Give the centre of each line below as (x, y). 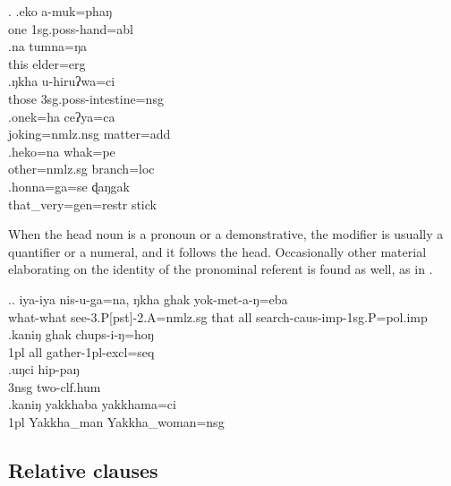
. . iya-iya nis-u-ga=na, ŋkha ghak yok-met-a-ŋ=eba (148, 298)
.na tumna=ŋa (47, 46)
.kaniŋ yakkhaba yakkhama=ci (92, 404)
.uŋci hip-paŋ (44, 369)
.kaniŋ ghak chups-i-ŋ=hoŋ (81, 334)
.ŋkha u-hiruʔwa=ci (62, 81)
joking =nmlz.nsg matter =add (89, 134)
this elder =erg (47, 63)
